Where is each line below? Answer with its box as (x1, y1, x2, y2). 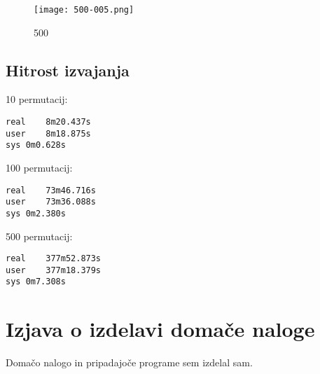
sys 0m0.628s (6, 140, 66, 151)
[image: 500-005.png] (34, 5, 134, 15)
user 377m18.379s (6, 265, 102, 275)
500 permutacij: (6, 228, 73, 243)
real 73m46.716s (6, 185, 96, 195)
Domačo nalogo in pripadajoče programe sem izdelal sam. (6, 355, 253, 370)
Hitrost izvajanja (6, 59, 130, 81)
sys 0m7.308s (6, 277, 66, 287)
